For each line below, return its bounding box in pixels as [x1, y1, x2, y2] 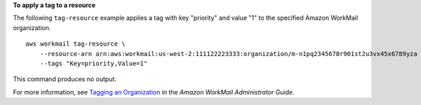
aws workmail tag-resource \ [25, 40, 126, 48]
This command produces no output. [13, 75, 117, 83]
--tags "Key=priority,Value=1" [39, 59, 148, 67]
